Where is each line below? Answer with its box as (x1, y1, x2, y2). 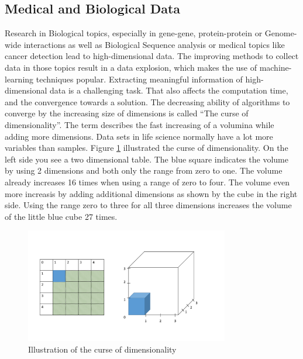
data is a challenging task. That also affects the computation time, (50, 84, 288, 96)
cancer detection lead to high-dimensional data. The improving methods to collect (5, 50, 299, 62)
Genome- (264, 27, 297, 39)
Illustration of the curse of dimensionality (28, 343, 177, 355)
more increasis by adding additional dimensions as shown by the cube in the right (5, 187, 298, 199)
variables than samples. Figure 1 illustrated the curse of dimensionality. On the (5, 141, 288, 154)
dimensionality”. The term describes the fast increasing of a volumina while (5, 118, 274, 130)
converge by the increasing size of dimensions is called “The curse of (5, 107, 249, 119)
